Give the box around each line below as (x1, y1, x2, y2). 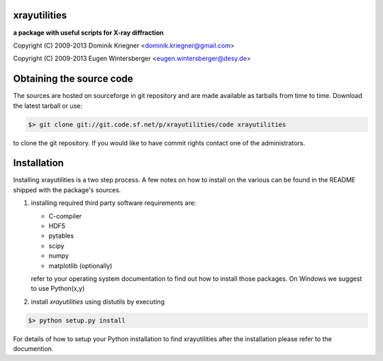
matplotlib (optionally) (48, 261, 113, 270)
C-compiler (48, 211, 82, 220)
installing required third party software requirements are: (30, 199, 196, 207)
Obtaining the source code (13, 73, 134, 85)
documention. (13, 345, 54, 353)
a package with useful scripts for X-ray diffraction (13, 28, 164, 37)
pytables (48, 231, 74, 240)
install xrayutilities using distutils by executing (30, 297, 165, 306)
